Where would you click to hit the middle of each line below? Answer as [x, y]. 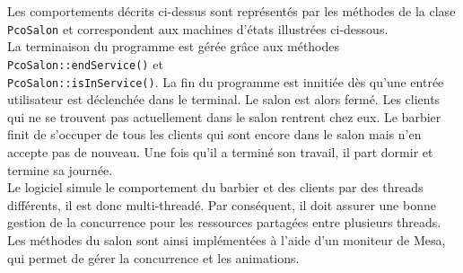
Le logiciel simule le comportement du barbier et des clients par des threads [215, 187]
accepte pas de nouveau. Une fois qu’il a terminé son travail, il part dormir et [220, 151]
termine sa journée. [60, 169]
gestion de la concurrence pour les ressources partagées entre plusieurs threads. [224, 222]
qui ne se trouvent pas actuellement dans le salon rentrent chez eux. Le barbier [224, 116]
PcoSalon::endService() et [85, 63]
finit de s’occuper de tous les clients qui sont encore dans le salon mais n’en [214, 134]
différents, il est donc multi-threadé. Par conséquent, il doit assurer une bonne [222, 204]
